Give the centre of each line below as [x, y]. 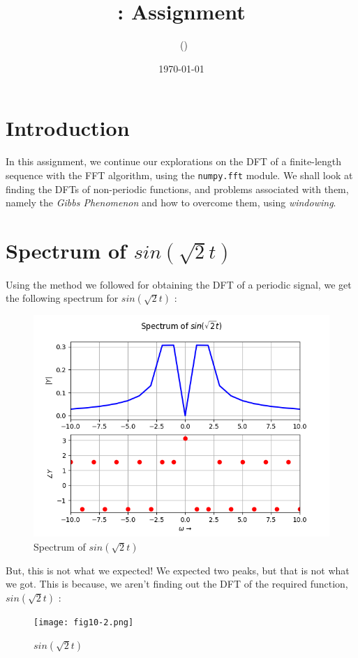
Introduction [68, 128]
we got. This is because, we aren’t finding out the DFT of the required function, [177, 584]
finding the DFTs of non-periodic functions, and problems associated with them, [177, 189]
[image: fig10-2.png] [84, 622]
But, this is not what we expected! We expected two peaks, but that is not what [178, 570]
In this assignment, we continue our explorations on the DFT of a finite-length [174, 161]
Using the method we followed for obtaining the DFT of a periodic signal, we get [179, 284]
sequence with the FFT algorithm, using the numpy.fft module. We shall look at [179, 175]
